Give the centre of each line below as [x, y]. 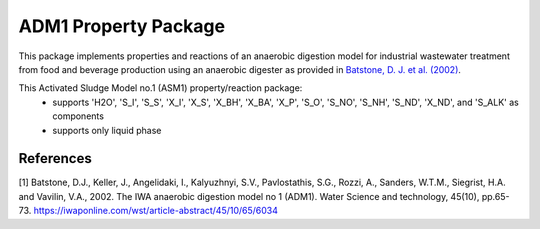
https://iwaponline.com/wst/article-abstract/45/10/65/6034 [156, 211]
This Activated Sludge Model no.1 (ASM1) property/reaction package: [160, 88]
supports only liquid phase [107, 130]
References [55, 158]
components [78, 116]
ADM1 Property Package [121, 26]
